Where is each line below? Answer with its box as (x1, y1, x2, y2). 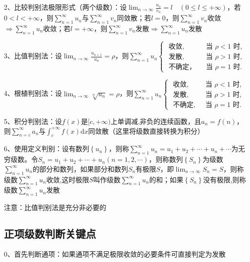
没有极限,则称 (203, 174, 246, 184)
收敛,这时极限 (46, 174, 89, 184)
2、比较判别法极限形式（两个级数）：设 (4, 2, 127, 12)
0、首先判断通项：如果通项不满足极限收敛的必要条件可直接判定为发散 (4, 248, 226, 259)
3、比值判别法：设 (4, 51, 62, 61)
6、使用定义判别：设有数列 (4, 143, 89, 154)
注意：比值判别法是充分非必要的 (4, 202, 106, 212)
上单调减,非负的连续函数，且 (110, 116, 201, 126)
